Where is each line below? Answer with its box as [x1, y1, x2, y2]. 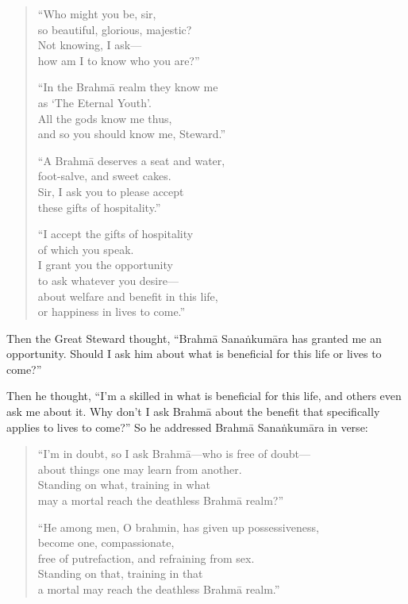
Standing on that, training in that [37, 565, 203, 582]
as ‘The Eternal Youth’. [37, 94, 152, 110]
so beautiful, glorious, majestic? [37, 21, 192, 37]
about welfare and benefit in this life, [37, 287, 218, 304]
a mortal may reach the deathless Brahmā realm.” [37, 581, 280, 597]
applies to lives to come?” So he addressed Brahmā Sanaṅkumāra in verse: [6, 418, 368, 435]
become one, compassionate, [37, 534, 175, 551]
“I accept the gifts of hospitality [37, 225, 194, 242]
